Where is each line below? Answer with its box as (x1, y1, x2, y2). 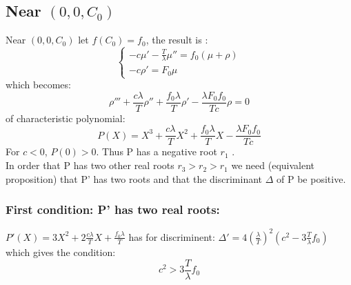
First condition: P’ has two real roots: (6, 201, 220, 218)
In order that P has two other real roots (6, 158, 174, 173)
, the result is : (146, 32, 208, 47)
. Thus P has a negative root (96, 144, 217, 159)
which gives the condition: (6, 244, 116, 259)
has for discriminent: (128, 229, 215, 244)
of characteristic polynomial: (6, 110, 126, 125)
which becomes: (6, 77, 71, 92)
